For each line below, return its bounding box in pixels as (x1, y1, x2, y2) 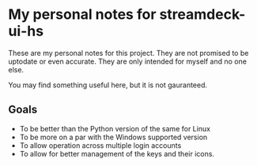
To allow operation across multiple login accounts (19, 140, 182, 150)
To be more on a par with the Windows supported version (19, 132, 208, 142)
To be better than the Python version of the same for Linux (19, 124, 211, 133)
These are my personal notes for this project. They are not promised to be (8, 48, 249, 57)
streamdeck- (159, 6, 246, 24)
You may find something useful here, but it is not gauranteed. (8, 80, 208, 90)
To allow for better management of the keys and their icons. (19, 149, 215, 158)
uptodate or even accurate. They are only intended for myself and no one (8, 57, 248, 66)
